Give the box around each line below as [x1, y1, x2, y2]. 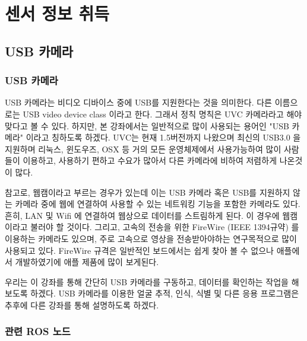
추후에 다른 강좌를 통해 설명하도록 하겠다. [5, 298, 159, 311]
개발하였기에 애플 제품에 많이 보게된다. [15, 256, 159, 268]
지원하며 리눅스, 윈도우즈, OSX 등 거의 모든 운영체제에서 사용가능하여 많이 [5, 142, 281, 155]
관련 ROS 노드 [5, 324, 71, 339]
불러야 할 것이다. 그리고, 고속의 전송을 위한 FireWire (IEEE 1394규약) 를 [30, 221, 299, 233]
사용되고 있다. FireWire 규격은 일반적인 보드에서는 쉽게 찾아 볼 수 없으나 [5, 244, 274, 256]
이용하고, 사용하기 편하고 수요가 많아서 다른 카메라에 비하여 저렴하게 [23, 154, 277, 167]
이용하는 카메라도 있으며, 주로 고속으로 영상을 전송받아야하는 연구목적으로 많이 [5, 232, 297, 244]
